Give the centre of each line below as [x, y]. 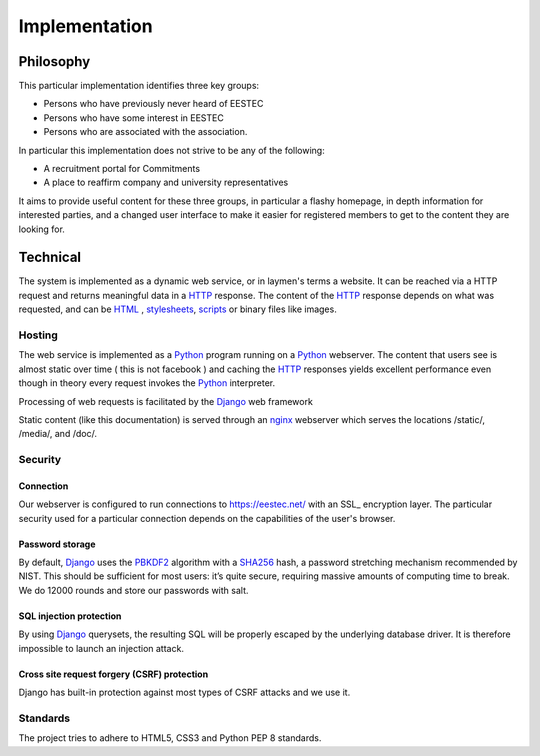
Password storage [57, 544]
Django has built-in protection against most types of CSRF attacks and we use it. [184, 692]
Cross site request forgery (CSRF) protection [113, 674]
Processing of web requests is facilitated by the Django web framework [166, 401]
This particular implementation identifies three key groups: [139, 86]
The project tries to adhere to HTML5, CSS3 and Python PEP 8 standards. [170, 738]
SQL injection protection [70, 616]
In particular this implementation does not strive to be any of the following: [171, 150]
